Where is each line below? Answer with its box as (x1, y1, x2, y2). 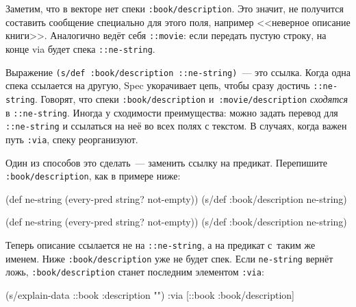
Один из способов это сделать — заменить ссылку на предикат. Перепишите (5, 155, 327, 169)
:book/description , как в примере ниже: (5, 169, 181, 183)
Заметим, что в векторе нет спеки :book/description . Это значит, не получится (5, 1, 344, 15)
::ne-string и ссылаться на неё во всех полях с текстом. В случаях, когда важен (5, 119, 347, 133)
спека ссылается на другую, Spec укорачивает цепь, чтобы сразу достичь (5, 78, 310, 93)
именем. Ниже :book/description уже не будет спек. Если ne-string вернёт (5, 251, 333, 265)
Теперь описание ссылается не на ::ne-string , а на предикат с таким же (5, 237, 316, 251)
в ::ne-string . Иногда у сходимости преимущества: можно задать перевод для (5, 105, 338, 119)
